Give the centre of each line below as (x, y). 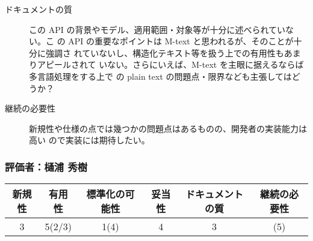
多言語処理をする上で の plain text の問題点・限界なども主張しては (160, 76)
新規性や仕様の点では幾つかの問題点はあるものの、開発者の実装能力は (168, 128)
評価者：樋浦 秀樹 (46, 166)
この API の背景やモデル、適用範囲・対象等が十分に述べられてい (157, 29)
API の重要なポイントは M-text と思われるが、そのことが (181, 41)
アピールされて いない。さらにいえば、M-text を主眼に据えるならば (170, 64)
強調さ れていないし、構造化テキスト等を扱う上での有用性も (165, 52)
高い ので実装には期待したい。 (89, 140)
